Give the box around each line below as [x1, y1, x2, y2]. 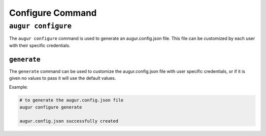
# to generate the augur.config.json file [19, 98, 124, 103]
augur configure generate [19, 104, 82, 110]
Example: [9, 84, 28, 90]
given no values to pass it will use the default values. [9, 75, 116, 81]
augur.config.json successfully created [19, 118, 118, 124]
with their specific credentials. [9, 42, 71, 48]
